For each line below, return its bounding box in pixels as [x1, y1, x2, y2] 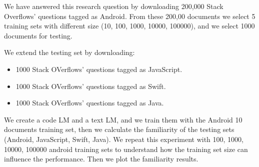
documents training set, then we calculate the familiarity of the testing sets [4, 124, 234, 134]
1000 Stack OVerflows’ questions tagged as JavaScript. [15, 63, 182, 74]
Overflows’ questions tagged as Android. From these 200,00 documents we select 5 [4, 10, 255, 21]
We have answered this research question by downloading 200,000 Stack [4, 1, 223, 11]
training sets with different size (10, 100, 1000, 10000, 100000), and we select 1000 [4, 20, 255, 31]
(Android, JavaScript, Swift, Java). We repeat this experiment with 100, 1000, [4, 133, 243, 144]
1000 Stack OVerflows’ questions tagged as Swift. [15, 80, 166, 91]
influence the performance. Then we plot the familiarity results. [4, 153, 198, 164]
